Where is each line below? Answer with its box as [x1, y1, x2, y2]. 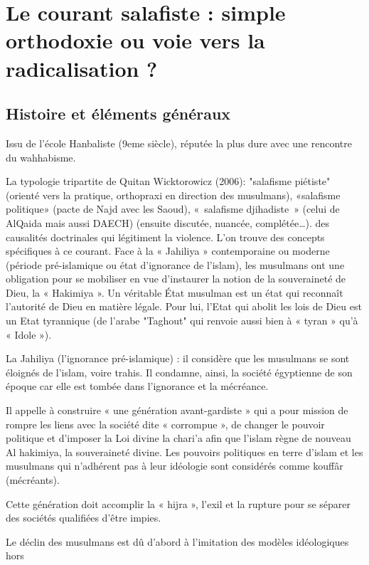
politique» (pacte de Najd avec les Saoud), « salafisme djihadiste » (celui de [6, 201, 340, 216]
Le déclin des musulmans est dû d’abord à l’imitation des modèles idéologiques [6, 534, 349, 549]
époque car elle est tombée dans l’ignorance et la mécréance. [6, 379, 269, 394]
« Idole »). [6, 327, 52, 342]
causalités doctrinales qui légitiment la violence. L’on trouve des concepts [6, 229, 325, 244]
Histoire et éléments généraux [6, 102, 231, 125]
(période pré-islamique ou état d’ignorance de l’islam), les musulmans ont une [6, 257, 345, 272]
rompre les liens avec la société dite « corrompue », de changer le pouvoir [6, 416, 325, 431]
